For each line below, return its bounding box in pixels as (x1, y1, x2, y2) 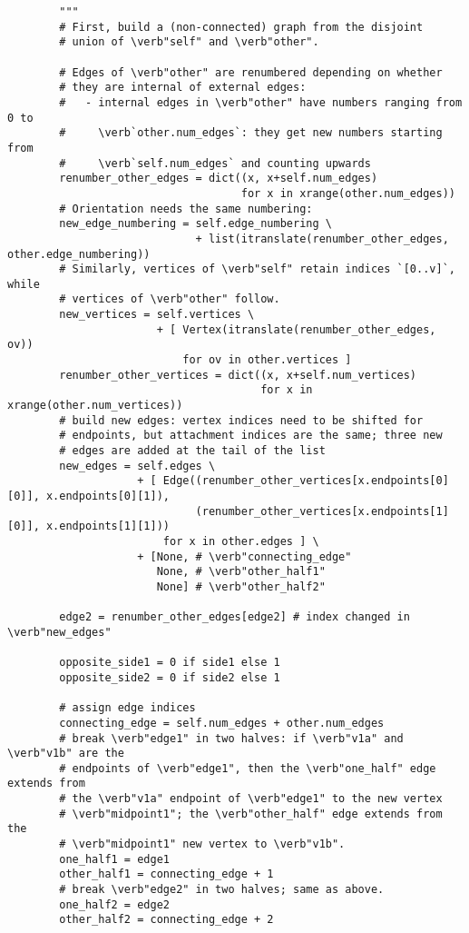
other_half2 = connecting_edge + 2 (59, 913, 274, 927)
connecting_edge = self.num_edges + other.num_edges (59, 716, 385, 730)
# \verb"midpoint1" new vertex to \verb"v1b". (59, 838, 346, 851)
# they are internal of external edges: (59, 81, 307, 94)
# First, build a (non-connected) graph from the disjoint (59, 20, 424, 34)
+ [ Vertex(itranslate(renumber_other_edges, (156, 323, 436, 336)
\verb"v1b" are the (7, 747, 124, 760)
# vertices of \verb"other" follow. (59, 293, 280, 306)
